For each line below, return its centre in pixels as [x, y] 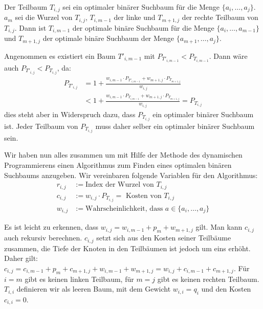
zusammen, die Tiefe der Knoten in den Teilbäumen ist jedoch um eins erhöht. [127, 248]
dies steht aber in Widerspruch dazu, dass [70, 114]
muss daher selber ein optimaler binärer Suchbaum [175, 126]
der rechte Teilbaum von [220, 17]
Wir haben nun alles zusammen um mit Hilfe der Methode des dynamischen [123, 155]
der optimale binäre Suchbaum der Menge [108, 38]
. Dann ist [30, 27]
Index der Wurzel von [120, 185]
